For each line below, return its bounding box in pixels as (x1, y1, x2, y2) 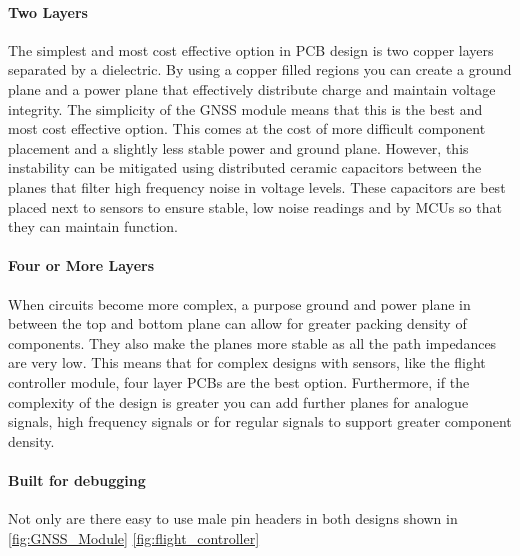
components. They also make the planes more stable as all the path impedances (8, 332, 497, 353)
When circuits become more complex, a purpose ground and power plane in (8, 293, 471, 314)
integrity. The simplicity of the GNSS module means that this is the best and (8, 98, 483, 119)
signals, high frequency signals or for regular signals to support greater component (8, 411, 512, 432)
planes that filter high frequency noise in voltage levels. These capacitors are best (8, 176, 506, 197)
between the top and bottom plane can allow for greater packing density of (8, 313, 467, 334)
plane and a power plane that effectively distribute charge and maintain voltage (8, 78, 496, 99)
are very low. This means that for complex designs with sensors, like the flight (8, 352, 486, 373)
